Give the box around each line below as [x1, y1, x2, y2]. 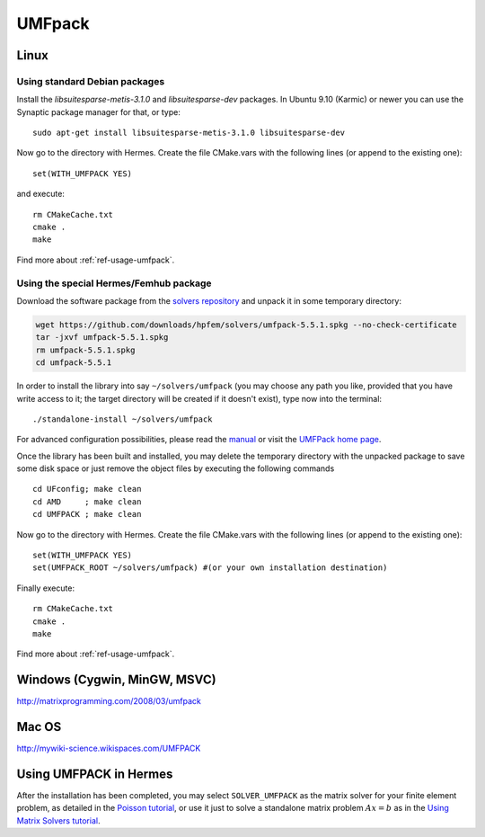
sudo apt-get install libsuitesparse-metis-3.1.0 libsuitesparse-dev [32, 128, 346, 138]
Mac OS [16, 719, 62, 735]
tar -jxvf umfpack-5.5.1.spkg [35, 333, 169, 343]
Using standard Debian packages [16, 75, 165, 87]
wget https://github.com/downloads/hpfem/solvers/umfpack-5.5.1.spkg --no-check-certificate [35, 319, 457, 330]
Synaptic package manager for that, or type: [16, 106, 181, 117]
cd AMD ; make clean [32, 496, 142, 507]
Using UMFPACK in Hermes [16, 766, 173, 781]
